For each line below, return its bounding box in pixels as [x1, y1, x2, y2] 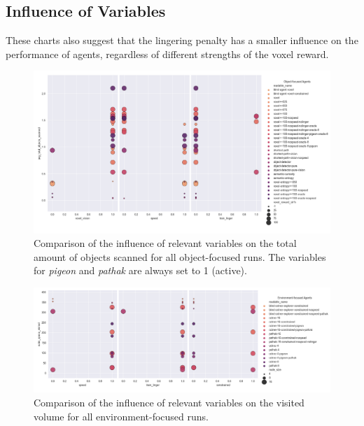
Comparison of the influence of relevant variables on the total [34, 236, 297, 250]
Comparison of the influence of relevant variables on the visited [34, 395, 304, 409]
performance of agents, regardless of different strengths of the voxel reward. [6, 46, 329, 61]
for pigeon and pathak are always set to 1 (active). [34, 263, 247, 278]
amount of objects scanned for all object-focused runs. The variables [34, 249, 326, 264]
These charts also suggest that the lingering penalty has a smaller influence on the [6, 33, 358, 48]
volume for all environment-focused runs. [34, 409, 209, 423]
